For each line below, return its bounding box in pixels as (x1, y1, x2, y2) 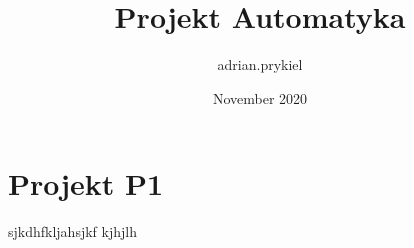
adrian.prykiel (217, 54, 303, 75)
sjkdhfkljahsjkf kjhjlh (8, 221, 137, 242)
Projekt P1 (8, 163, 164, 204)
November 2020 (212, 87, 308, 108)
